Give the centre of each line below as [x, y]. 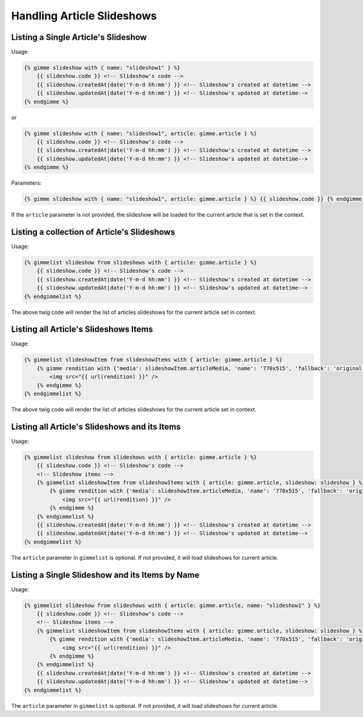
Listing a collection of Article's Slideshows [93, 232]
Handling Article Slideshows [84, 16]
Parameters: [26, 183]
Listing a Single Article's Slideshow [79, 37]
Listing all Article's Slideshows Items [82, 329]
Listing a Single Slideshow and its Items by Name [105, 575]
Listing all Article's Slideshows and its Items [96, 427]
